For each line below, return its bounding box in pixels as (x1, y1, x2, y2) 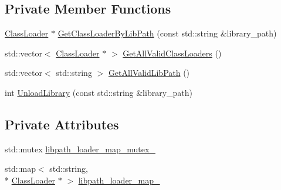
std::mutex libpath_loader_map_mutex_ (5, 142, 155, 155)
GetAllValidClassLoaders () (123, 46, 222, 59)
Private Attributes (5, 115, 119, 133)
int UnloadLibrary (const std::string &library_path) (5, 86, 193, 98)
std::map (5, 162, 36, 175)
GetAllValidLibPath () (108, 66, 190, 79)
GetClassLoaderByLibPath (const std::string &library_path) (57, 27, 277, 39)
